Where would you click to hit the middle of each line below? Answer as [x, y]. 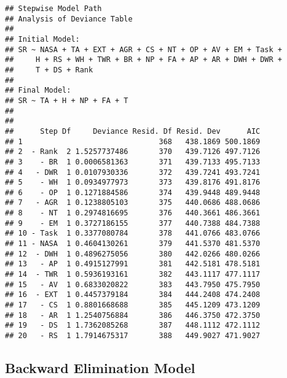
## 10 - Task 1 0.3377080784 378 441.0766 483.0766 [133, 233]
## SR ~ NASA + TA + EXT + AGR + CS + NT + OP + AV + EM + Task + [144, 49]
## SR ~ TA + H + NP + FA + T [67, 100]
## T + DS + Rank [49, 70]
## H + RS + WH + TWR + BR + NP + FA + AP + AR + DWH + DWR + [144, 60]
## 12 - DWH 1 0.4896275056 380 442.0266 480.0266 [133, 254]
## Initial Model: [42, 39]
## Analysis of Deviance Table [69, 19]
